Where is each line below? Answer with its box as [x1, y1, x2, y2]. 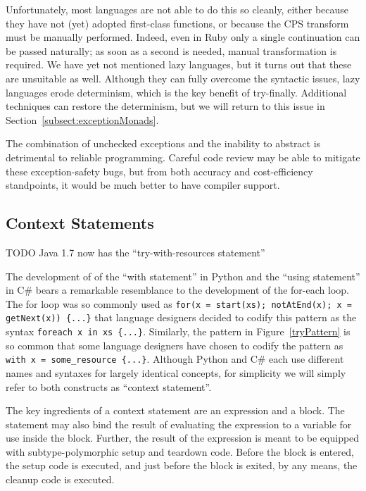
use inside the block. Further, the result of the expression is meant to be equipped [6, 430, 360, 445]
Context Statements [6, 212, 154, 234]
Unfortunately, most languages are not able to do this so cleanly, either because [6, 2, 349, 16]
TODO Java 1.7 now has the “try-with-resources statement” [6, 244, 265, 259]
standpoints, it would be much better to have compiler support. [6, 178, 280, 192]
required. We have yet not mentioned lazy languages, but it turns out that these [6, 57, 352, 72]
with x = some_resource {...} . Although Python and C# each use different [6, 352, 344, 366]
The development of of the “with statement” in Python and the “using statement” [6, 268, 360, 283]
